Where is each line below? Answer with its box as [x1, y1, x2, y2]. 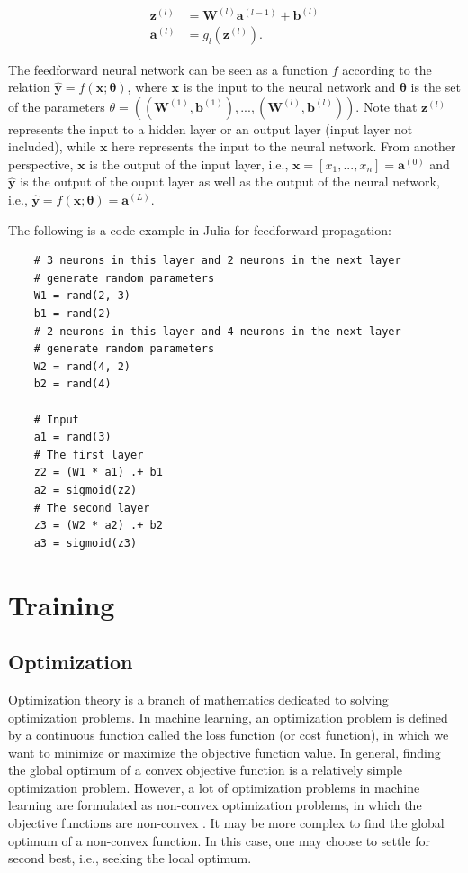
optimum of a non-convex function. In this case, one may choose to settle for [8, 831, 430, 850]
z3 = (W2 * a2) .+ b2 [33, 519, 163, 532]
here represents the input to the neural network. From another [112, 137, 456, 156]
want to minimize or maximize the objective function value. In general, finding [8, 742, 441, 761]
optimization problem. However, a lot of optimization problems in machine [8, 778, 420, 796]
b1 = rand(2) [33, 307, 112, 321]
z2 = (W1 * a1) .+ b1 [33, 466, 163, 479]
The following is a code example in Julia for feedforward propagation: [8, 220, 391, 239]
